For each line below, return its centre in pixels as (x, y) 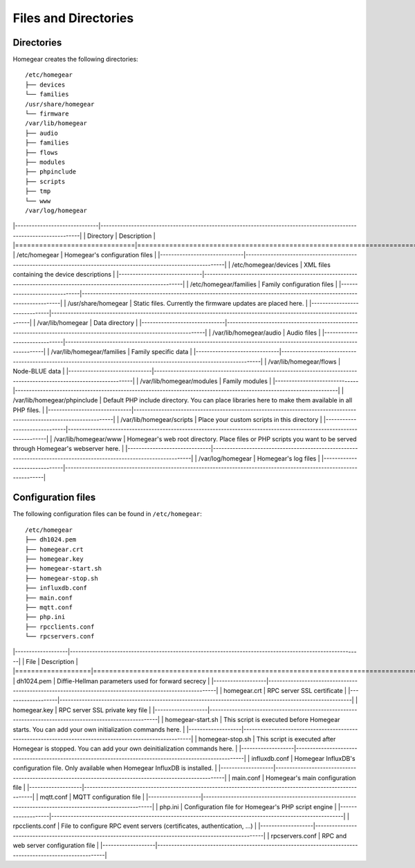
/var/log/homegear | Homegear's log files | (259, 458)
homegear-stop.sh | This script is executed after (267, 739)
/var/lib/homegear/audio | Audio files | (266, 333)
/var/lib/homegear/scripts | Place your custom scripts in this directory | (221, 420)
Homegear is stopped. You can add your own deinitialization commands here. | (125, 749)
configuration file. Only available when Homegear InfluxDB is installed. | (115, 768)
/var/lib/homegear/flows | (304, 361)
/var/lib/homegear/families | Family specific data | (122, 352)
